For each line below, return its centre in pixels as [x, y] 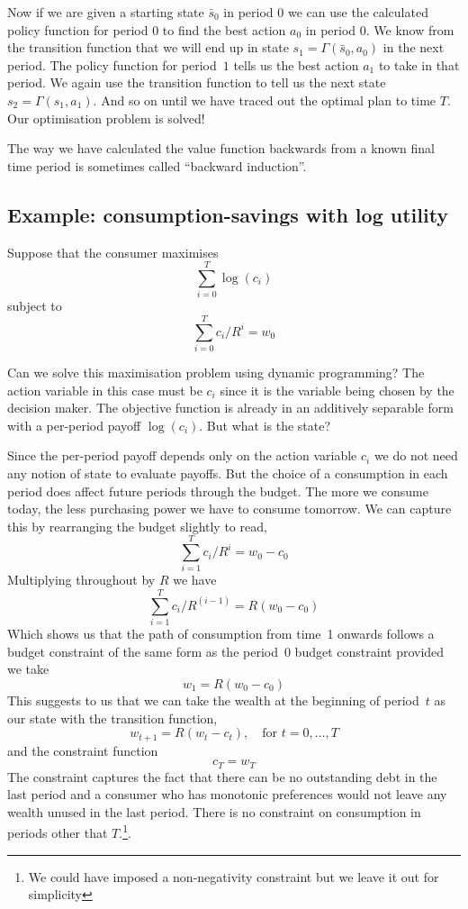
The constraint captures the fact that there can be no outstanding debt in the [222, 776]
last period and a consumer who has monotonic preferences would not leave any [227, 794]
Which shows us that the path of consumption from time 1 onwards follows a [221, 634]
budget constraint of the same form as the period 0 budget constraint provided [226, 651]
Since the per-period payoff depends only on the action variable [182, 455]
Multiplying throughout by [81, 580]
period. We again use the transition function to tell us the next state [197, 82]
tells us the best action [296, 64]
